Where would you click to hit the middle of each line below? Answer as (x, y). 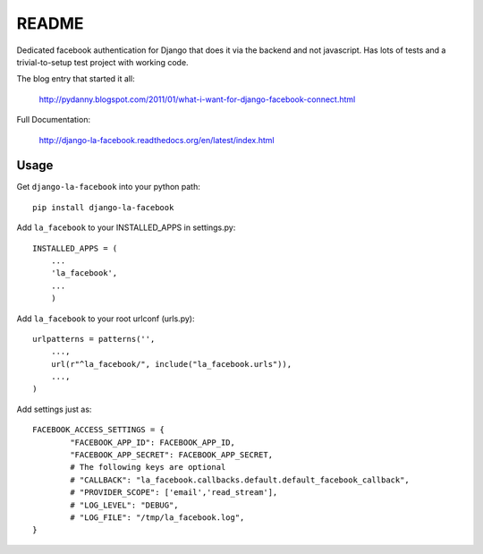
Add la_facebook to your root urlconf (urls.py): (106, 319)
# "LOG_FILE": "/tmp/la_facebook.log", (157, 518)
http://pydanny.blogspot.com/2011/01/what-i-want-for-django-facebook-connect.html (197, 99)
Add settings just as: (54, 409)
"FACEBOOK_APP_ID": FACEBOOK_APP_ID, (153, 442)
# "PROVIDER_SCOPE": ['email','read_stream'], (174, 493)
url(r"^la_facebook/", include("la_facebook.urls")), (171, 364)
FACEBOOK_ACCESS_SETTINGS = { (99, 430)
